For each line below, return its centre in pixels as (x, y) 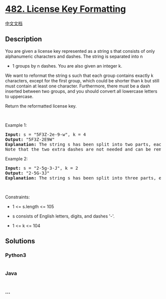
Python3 (16, 255)
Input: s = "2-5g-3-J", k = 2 (42, 168)
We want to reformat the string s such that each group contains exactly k (79, 75)
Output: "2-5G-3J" (27, 173)
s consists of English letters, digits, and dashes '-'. (63, 216)
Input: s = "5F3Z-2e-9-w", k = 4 (46, 134)
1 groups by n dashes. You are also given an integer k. (67, 66)
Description (23, 39)
